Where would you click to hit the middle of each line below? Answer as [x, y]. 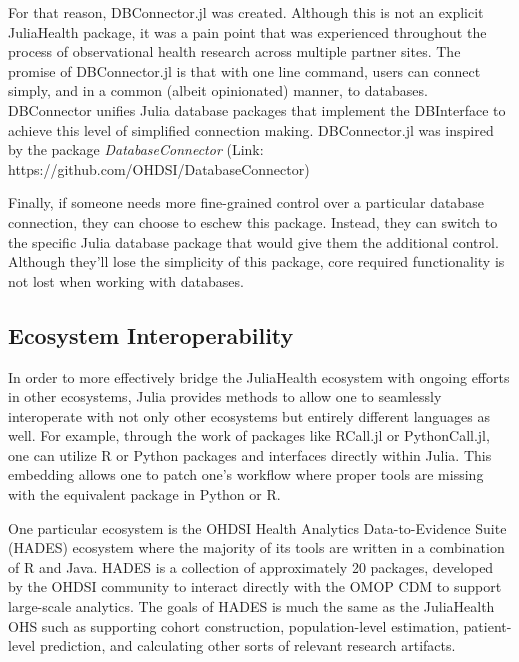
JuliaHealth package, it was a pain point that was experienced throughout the [247, 31]
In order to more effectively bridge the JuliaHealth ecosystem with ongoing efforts [259, 376]
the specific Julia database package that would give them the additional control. [253, 241]
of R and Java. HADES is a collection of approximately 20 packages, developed [251, 566]
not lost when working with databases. [126, 280]
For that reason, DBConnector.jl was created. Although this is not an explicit [246, 12]
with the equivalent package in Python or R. [144, 494]
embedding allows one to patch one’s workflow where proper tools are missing [246, 474]
